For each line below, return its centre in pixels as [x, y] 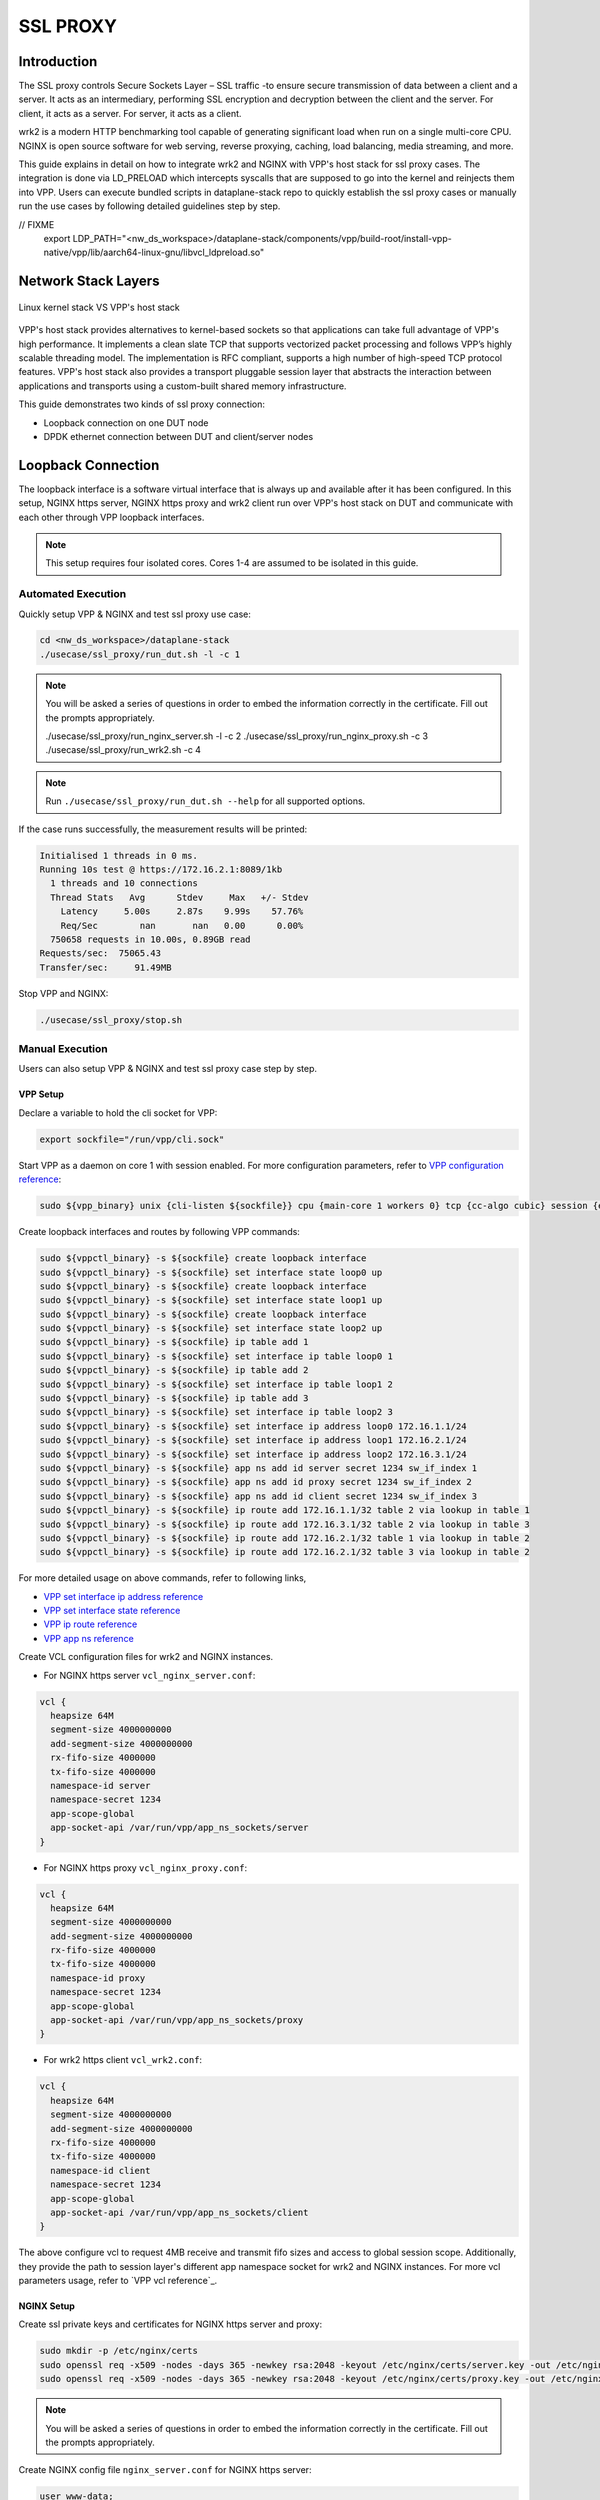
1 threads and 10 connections [124, 883]
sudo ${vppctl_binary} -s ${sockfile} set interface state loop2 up [211, 1328]
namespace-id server [100, 1785]
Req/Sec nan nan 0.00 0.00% [182, 925]
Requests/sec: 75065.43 [100, 953]
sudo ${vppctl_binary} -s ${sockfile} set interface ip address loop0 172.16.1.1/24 [253, 1426]
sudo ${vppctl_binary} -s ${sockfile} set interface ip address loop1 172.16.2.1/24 [253, 1440]
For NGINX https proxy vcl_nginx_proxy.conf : [145, 1867]
